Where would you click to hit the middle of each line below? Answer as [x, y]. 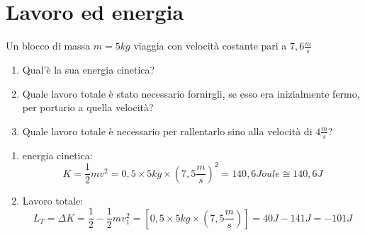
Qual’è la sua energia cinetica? [89, 69]
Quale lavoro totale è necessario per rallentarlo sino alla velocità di [167, 131]
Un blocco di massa [48, 46]
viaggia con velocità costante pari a [210, 46]
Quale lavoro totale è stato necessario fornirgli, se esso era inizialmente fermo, [191, 93]
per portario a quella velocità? [88, 107]
